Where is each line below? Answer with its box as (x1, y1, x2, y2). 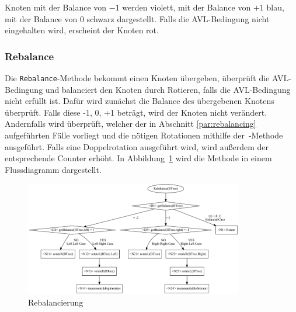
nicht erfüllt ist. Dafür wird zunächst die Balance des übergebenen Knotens (5, 95, 274, 107)
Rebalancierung (28, 296, 83, 308)
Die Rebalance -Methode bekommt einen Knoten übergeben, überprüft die (5, 72, 270, 84)
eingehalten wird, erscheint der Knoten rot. (5, 24, 159, 36)
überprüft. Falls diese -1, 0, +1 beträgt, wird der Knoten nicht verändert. (5, 106, 267, 118)
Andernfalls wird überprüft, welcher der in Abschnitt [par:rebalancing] (5, 117, 256, 130)
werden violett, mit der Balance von (122, 1, 251, 13)
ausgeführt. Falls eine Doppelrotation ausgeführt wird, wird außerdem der (5, 140, 269, 152)
